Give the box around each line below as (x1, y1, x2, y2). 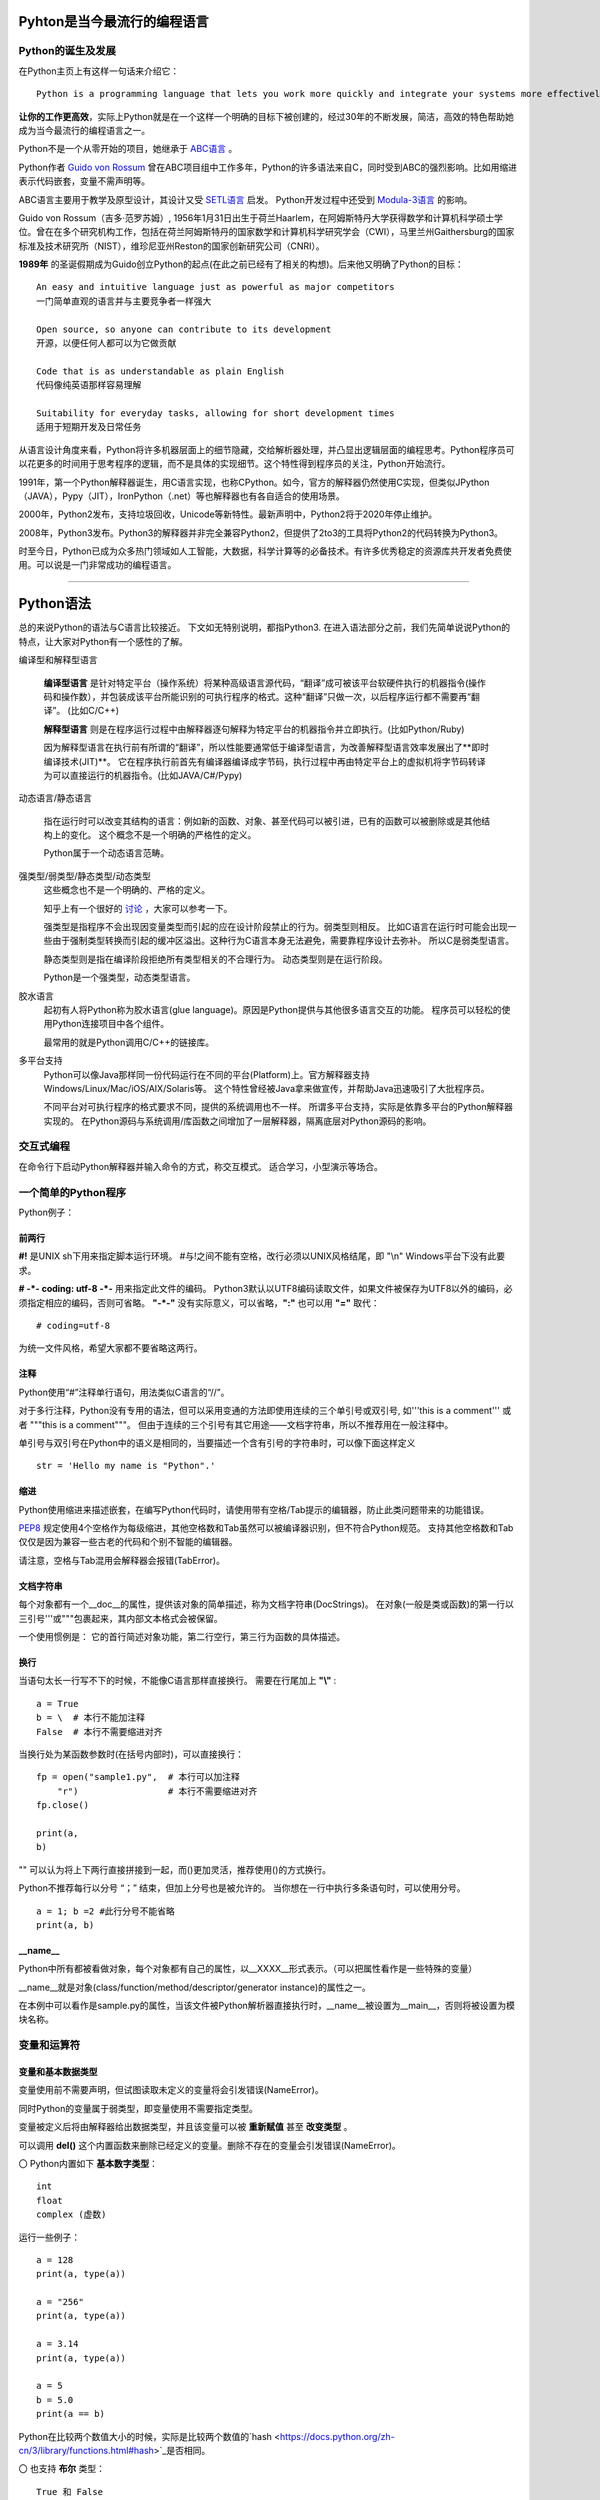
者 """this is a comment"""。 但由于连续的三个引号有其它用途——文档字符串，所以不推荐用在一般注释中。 (18, 1418, 454, 1430)
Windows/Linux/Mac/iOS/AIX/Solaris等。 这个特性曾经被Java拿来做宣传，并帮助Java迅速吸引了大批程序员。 (43, 1082, 490, 1094)
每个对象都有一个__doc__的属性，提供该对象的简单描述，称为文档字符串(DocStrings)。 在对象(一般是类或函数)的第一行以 (18, 1598, 514, 1610)
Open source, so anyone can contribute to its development (36, 323, 332, 335)
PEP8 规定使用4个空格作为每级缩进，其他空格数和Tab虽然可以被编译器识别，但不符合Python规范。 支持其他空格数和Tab (18, 1522, 514, 1534)
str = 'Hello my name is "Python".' (36, 1460, 216, 1472)
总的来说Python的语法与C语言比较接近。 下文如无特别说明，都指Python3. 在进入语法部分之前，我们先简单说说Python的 (18, 621, 511, 634)
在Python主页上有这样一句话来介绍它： (18, 65, 180, 77)
